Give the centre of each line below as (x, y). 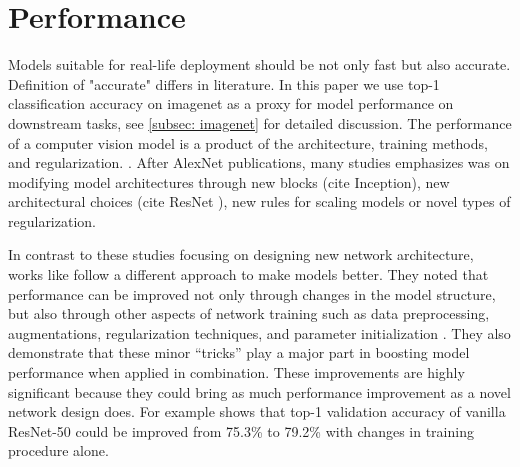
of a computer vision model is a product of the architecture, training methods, (248, 142)
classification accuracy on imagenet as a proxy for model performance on (231, 103)
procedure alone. (58, 450)
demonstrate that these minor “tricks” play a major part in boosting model (239, 352)
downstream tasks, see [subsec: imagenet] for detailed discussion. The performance (260, 122)
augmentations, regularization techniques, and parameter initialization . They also (259, 332)
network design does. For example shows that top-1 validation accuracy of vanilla (257, 411)
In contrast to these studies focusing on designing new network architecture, (241, 254)
